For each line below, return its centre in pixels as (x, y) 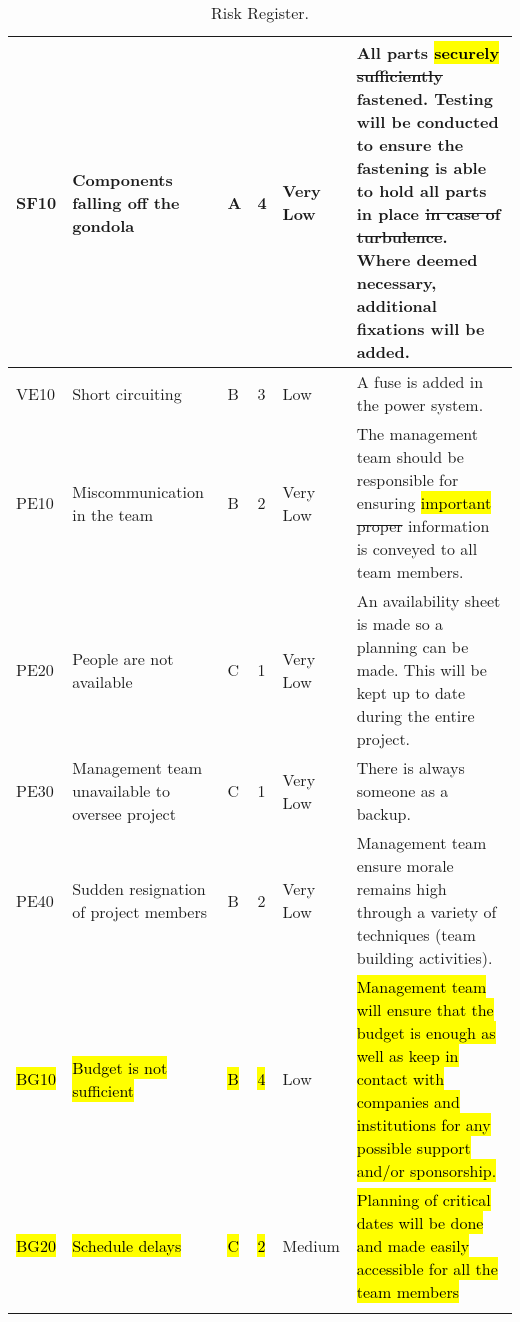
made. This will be (421, 669)
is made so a (400, 623)
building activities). (424, 957)
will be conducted (427, 121)
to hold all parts (421, 190)
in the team (113, 514)
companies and (408, 1101)
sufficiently (399, 75)
